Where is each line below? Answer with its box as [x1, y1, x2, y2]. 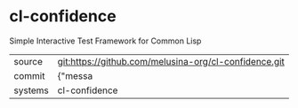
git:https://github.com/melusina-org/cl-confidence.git [57, 55, 285, 67]
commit [13, 69, 45, 81]
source [13, 55, 43, 67]
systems [13, 84, 49, 96]
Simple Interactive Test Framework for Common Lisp [9, 35, 202, 46]
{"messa [57, 69, 93, 81]
